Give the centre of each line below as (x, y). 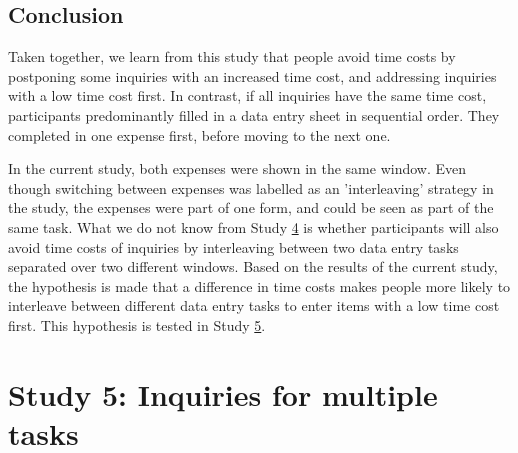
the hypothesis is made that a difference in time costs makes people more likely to (259, 285)
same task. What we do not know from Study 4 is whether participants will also (253, 226)
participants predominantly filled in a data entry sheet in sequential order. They (254, 114)
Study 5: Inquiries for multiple (223, 393)
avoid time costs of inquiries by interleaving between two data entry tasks (233, 246)
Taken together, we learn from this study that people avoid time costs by (232, 56)
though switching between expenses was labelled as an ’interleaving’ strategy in (251, 187)
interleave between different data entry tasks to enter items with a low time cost (254, 305)
